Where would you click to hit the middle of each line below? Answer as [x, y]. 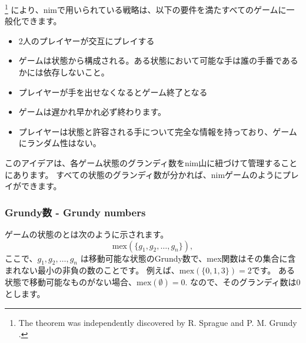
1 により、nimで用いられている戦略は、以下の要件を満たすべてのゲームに [146, 9]
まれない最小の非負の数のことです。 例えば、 [92, 270]
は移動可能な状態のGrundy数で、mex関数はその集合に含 [188, 258]
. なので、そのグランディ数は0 [243, 281]
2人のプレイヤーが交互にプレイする [87, 40]
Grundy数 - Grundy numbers [75, 212]
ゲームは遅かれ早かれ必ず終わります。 [92, 112]
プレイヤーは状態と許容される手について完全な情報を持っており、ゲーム [158, 131]
